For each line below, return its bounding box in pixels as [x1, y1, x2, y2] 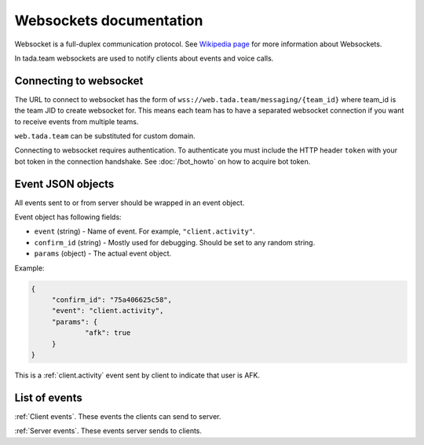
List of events [14, 391, 82, 404]
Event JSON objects [14, 177, 115, 190]
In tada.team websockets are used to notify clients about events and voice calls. [14, 53, 274, 63]
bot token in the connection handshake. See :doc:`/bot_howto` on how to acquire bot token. [14, 156, 311, 166]
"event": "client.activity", [51, 307, 164, 315]
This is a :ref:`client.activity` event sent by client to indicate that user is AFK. [14, 370, 261, 380]
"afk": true [85, 329, 131, 337]
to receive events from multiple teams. [14, 116, 139, 126]
